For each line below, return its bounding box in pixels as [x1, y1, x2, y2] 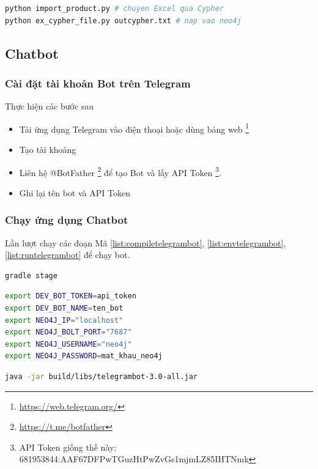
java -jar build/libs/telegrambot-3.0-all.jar [5, 372, 198, 382]
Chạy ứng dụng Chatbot [5, 212, 128, 227]
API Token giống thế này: [19, 440, 117, 453]
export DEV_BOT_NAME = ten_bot [5, 304, 124, 313]
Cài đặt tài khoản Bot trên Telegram [5, 75, 191, 90]
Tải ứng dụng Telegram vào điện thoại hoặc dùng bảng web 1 [19, 120, 250, 135]
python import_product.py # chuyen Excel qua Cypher [5, 4, 224, 13]
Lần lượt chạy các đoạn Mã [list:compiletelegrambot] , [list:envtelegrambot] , [5, 236, 286, 249]
